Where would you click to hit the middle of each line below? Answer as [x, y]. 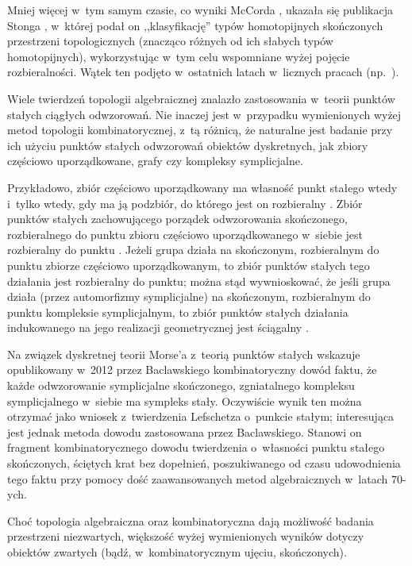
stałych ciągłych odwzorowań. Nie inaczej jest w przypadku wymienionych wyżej [204, 114]
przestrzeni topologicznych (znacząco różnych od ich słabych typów [170, 41]
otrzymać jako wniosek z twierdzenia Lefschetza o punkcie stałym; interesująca [201, 416]
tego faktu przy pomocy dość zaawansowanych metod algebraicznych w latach [198, 478]
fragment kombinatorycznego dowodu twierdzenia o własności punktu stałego [196, 447]
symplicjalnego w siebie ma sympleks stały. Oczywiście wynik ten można [185, 400]
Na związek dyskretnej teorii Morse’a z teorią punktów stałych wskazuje [184, 354]
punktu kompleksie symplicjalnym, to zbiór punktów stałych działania [178, 312]
